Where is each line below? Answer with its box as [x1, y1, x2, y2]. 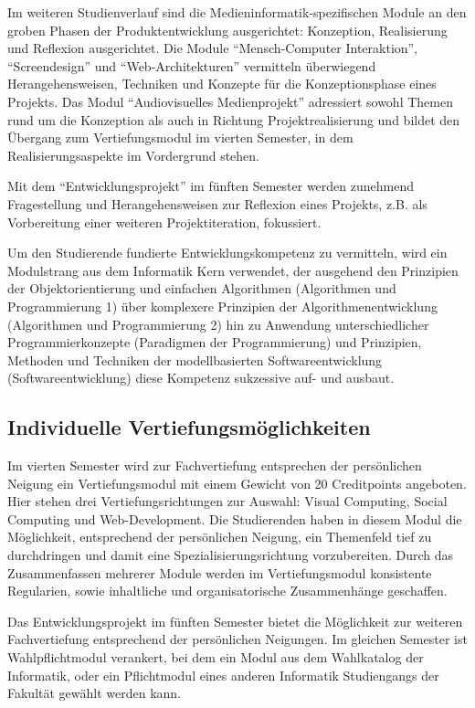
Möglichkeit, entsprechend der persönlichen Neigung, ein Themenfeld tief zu [7, 527, 432, 546]
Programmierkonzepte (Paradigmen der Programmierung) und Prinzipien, [7, 333, 422, 352]
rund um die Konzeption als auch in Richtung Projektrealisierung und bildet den [7, 110, 460, 129]
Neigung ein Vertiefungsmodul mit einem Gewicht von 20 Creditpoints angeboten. [7, 473, 467, 492]
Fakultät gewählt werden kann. [7, 683, 182, 703]
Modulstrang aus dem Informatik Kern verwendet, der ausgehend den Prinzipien [7, 260, 459, 280]
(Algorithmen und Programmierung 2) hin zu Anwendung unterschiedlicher [7, 314, 429, 333]
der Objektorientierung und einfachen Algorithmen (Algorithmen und [7, 279, 396, 298]
